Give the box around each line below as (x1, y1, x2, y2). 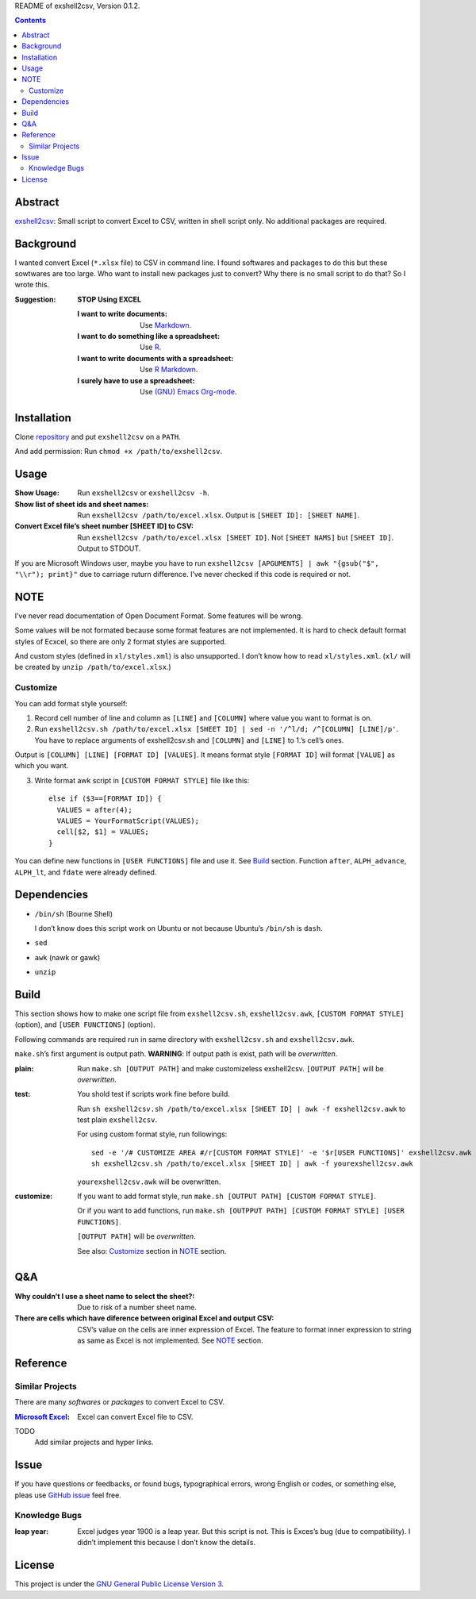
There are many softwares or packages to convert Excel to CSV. (14, 1397, 225, 1407)
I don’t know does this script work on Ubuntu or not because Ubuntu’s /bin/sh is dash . (34, 923, 323, 932)
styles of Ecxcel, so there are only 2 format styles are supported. (14, 636, 227, 646)
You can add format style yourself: (14, 698, 128, 708)
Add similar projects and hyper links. (34, 1437, 154, 1447)
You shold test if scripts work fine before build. (77, 1090, 230, 1099)
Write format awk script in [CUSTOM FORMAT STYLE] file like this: (34, 775, 250, 785)
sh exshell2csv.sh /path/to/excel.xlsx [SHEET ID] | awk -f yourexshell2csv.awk (91, 1159, 414, 1168)
